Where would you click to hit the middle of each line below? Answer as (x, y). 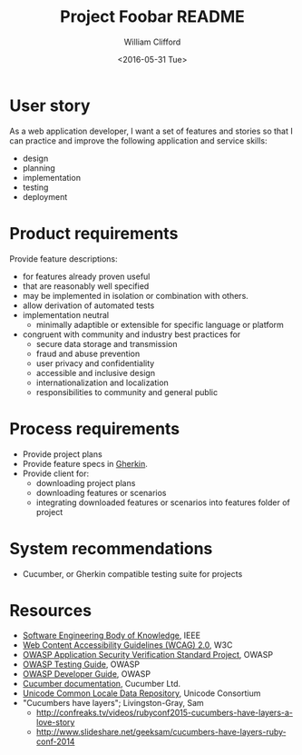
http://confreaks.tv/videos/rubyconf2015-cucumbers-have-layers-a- (164, 713)
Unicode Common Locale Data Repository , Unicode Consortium (141, 693)
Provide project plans (62, 454)
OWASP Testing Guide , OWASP (81, 664)
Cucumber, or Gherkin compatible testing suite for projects (132, 573)
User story (50, 105)
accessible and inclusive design (96, 373)
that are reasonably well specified (86, 286)
